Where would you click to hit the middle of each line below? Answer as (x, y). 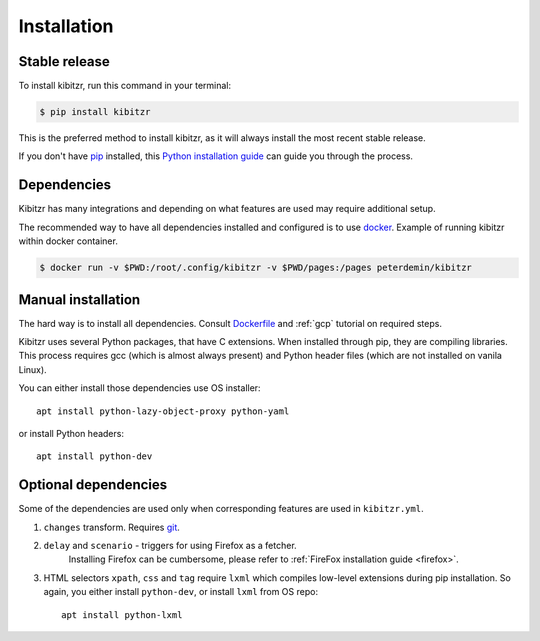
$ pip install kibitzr (95, 112)
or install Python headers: (71, 433)
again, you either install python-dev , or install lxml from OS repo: (181, 592)
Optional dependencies (93, 485)
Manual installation (79, 299)
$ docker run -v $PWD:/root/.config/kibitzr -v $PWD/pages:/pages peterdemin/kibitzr (255, 268)
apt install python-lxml (122, 614)
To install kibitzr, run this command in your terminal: (125, 86)
